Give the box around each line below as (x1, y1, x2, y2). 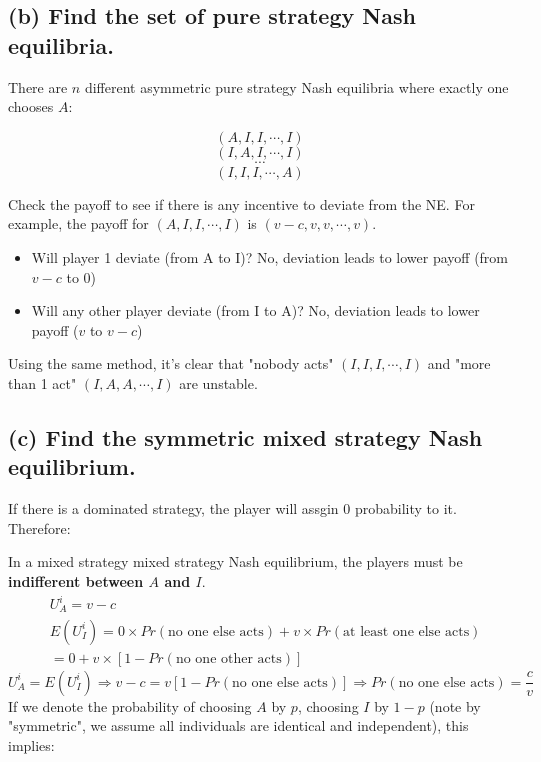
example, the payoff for (8, 213, 149, 234)
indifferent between (8, 570, 144, 591)
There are (8, 76, 68, 97)
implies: (8, 734, 55, 755)
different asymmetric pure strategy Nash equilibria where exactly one (84, 76, 509, 97)
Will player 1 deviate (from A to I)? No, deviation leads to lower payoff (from (31, 246, 509, 267)
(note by (429, 695, 481, 716)
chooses (8, 96, 54, 117)
